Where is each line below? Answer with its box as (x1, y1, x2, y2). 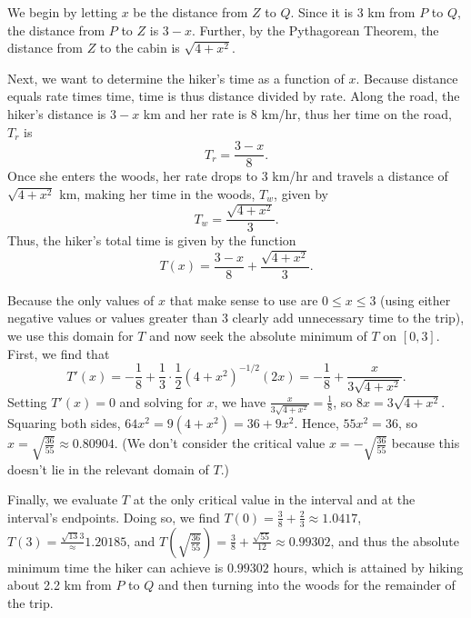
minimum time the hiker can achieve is (7, 557, 224, 576)
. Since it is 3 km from (290, 3, 416, 21)
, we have (214, 392, 266, 411)
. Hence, (294, 414, 339, 433)
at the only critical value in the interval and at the (133, 490, 416, 509)
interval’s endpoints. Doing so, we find (7, 507, 220, 526)
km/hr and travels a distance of (272, 166, 448, 185)
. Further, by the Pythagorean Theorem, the (191, 20, 439, 39)
